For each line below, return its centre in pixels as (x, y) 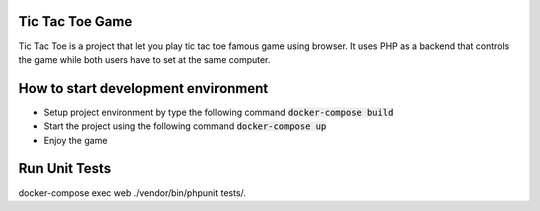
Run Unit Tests (65, 168)
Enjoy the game (75, 140)
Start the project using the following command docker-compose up (185, 126)
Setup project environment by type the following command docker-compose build (218, 112)
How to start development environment (143, 88)
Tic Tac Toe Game (75, 21)
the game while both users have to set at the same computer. (144, 59)
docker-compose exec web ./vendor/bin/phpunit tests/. (132, 192)
